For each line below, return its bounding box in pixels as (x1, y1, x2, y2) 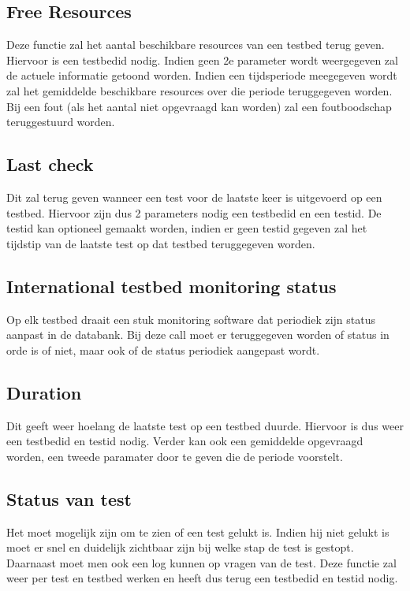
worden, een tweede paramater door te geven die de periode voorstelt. (6, 448, 343, 464)
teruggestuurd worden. (6, 113, 115, 130)
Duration (6, 380, 82, 404)
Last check (6, 152, 94, 177)
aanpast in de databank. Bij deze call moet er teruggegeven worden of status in (6, 326, 389, 343)
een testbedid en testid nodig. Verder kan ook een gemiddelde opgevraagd (6, 433, 363, 449)
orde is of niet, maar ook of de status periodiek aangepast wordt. (6, 341, 320, 358)
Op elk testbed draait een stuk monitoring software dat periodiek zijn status (6, 310, 376, 327)
